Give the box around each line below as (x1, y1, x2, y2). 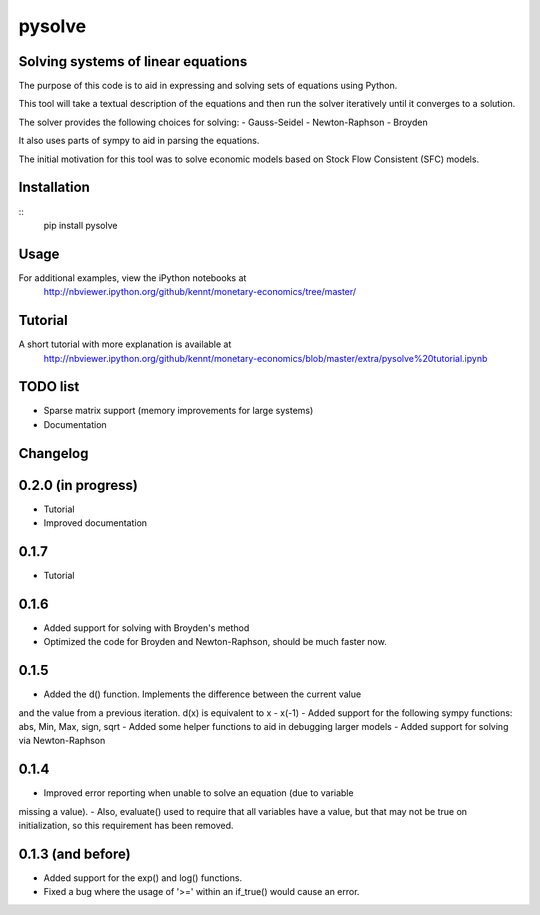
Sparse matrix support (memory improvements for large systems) (43, 405, 314, 417)
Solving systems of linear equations (18, 53, 248, 70)
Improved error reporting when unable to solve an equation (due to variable (43, 787, 354, 799)
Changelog (18, 445, 89, 462)
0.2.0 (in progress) (18, 476, 139, 494)
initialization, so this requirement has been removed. (18, 820, 234, 832)
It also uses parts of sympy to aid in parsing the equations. (18, 135, 260, 147)
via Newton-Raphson (18, 735, 106, 747)
